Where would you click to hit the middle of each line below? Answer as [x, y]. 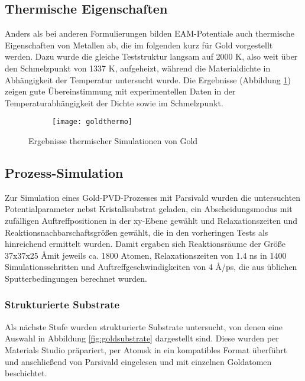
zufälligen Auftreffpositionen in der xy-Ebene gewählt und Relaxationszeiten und [151, 220]
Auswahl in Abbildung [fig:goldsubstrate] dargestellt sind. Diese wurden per [142, 338]
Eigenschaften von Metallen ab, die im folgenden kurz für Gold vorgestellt [139, 45]
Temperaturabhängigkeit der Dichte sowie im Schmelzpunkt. [114, 102]
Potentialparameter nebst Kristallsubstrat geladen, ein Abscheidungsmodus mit [149, 209]
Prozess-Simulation [64, 172]
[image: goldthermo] [93, 122]
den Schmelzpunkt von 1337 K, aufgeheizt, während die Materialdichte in [138, 68]
